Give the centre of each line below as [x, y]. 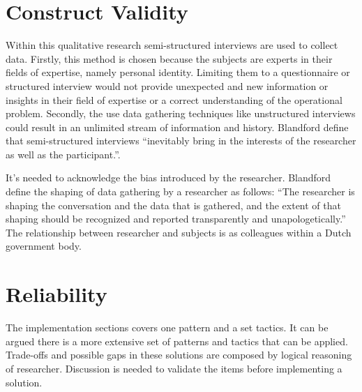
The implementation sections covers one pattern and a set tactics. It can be [167, 327]
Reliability [56, 294]
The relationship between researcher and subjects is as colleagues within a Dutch [179, 232]
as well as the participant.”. [63, 154]
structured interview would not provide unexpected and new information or [167, 85]
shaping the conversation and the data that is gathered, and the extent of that [173, 205]
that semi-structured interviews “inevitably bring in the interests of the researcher [181, 141]
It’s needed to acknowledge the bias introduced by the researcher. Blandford [168, 178]
